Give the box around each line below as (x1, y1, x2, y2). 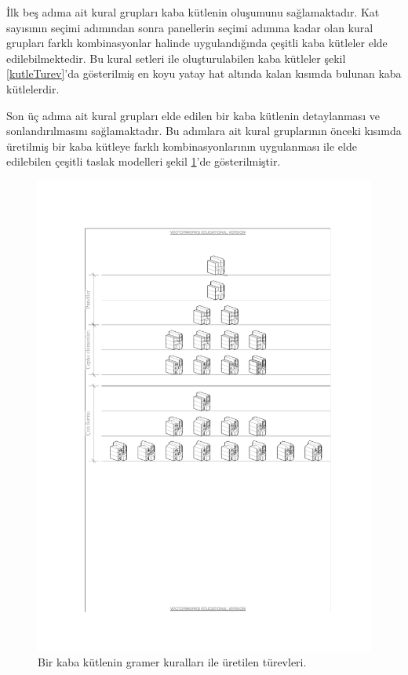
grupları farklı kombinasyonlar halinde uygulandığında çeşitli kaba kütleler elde (6, 35, 388, 51)
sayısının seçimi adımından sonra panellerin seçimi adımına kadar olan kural (6, 19, 373, 35)
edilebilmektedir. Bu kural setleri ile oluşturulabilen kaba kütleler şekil (6, 49, 346, 66)
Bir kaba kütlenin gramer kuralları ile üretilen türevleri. (38, 654, 307, 670)
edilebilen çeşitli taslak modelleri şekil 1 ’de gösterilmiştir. (6, 153, 281, 170)
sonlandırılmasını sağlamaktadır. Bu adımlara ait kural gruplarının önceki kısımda (6, 122, 402, 139)
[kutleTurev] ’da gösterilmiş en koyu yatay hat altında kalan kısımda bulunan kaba (6, 65, 402, 82)
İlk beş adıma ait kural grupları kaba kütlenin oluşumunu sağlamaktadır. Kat (6, 4, 380, 20)
